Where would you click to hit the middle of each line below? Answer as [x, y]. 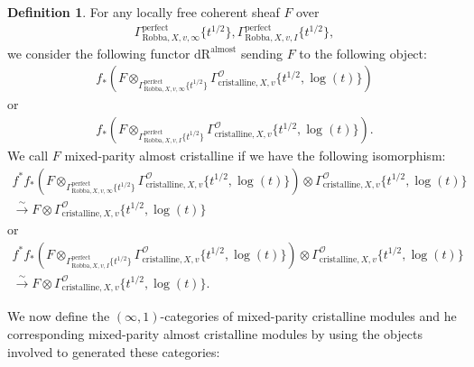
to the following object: [363, 53]
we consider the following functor [99, 53]
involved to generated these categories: [114, 351]
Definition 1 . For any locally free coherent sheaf [144, 12]
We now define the [59, 316]
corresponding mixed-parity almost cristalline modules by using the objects [215, 334]
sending [262, 53]
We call [28, 156]
